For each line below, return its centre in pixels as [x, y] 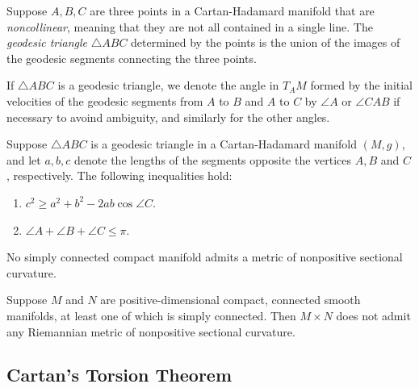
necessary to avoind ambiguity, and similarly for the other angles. [168, 117]
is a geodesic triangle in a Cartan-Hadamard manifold [224, 144]
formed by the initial [362, 85]
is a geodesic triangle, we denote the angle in [168, 85]
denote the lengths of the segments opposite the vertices [213, 159]
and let [24, 159]
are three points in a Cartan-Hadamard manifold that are [232, 10]
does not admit [373, 315]
